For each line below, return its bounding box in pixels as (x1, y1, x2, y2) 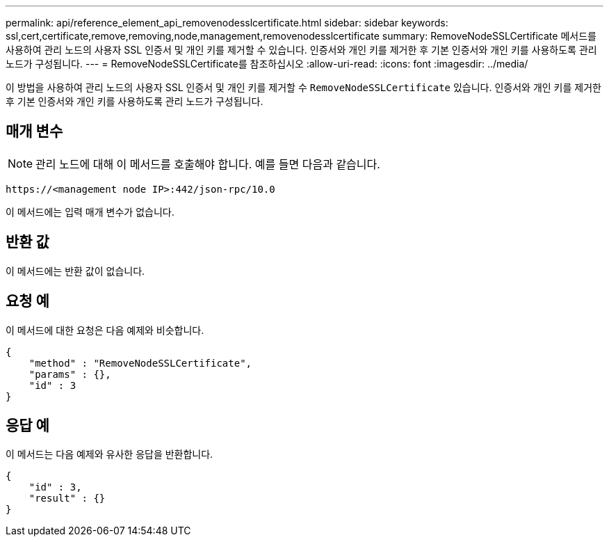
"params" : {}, (29, 368, 111, 380)
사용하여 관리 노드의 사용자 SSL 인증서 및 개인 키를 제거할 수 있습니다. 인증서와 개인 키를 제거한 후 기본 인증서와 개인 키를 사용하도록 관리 (6, 44, 597, 56)
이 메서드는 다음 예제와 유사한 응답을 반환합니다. (6, 448, 213, 461)
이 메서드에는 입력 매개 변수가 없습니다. (6, 205, 174, 218)
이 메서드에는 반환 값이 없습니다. (6, 264, 145, 277)
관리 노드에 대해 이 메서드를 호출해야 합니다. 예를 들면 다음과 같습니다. (35, 157, 380, 171)
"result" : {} (29, 493, 106, 504)
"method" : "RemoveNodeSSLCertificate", (29, 357, 252, 369)
